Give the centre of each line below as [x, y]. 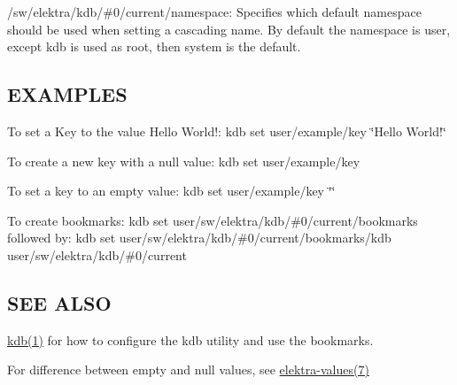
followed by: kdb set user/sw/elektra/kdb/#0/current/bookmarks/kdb [199, 238]
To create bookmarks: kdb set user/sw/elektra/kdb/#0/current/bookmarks [213, 220]
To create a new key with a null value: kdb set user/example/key [184, 161]
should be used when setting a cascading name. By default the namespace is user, [229, 29]
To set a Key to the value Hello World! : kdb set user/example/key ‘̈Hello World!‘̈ [227, 131]
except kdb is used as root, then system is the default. [154, 46]
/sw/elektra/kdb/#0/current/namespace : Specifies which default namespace [214, 12]
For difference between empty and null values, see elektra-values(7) [188, 370]
